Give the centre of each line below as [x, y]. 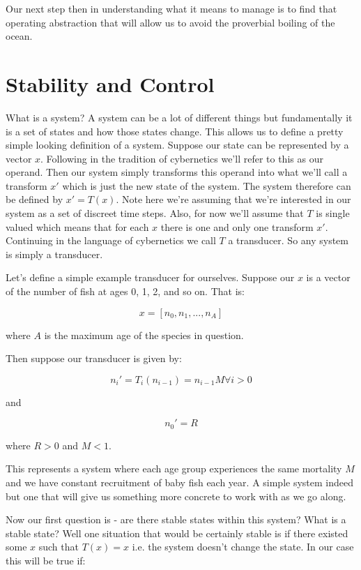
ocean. [19, 36]
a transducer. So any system [288, 240]
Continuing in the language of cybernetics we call [111, 240]
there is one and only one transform [237, 226]
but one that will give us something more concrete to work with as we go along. [176, 496]
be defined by [34, 199]
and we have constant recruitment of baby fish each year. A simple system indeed [179, 482]
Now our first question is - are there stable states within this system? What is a [176, 519]
